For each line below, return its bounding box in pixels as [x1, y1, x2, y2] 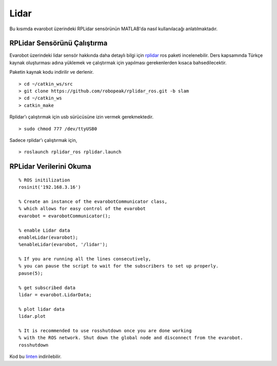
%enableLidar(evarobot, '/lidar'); [18, 241, 108, 248]
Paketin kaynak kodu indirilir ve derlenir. [9, 69, 94, 75]
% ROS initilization [18, 177, 70, 183]
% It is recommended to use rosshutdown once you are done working [18, 328, 192, 333]
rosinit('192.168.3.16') [18, 185, 81, 190]
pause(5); [18, 270, 43, 276]
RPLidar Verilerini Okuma [9, 162, 92, 171]
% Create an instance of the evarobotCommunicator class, [18, 198, 168, 205]
